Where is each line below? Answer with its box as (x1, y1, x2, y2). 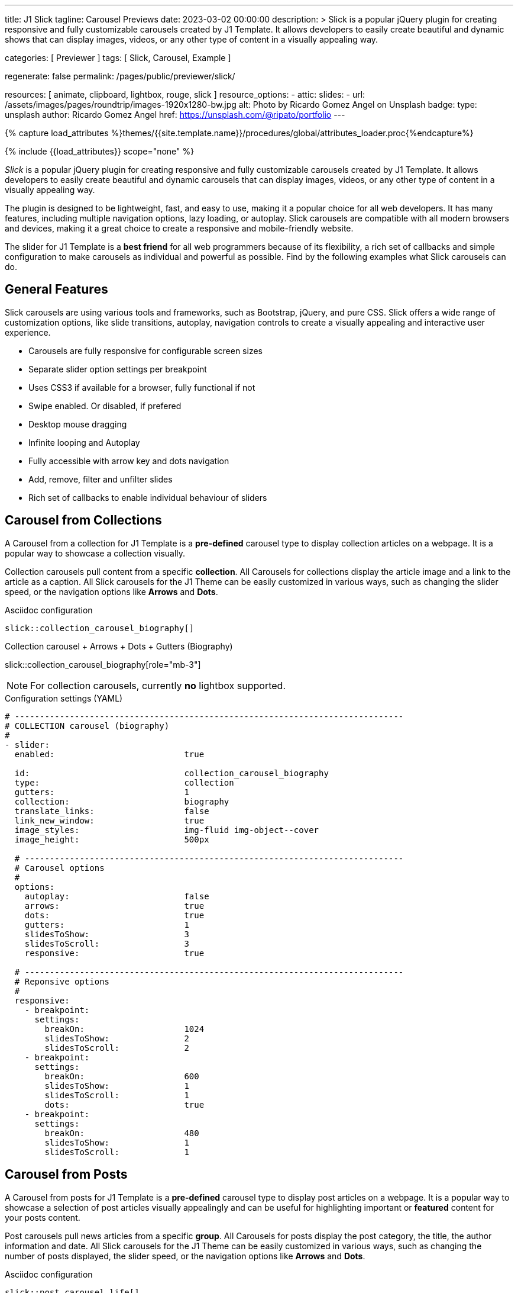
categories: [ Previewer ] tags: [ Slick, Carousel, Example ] (5, 53, 231, 63)
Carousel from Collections (5, 513, 162, 528)
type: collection (14, 777, 234, 787)
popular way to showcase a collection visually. (5, 548, 186, 558)
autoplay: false (24, 891, 209, 901)
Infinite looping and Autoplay (28, 437, 140, 448)
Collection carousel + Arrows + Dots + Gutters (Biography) (5, 641, 233, 651)
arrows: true (24, 900, 205, 911)
